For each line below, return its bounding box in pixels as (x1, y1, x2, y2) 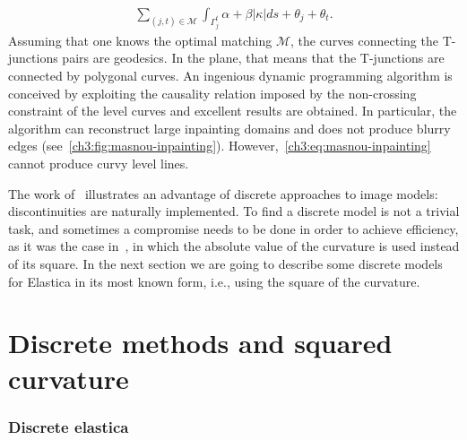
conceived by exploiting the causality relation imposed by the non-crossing (8, 83, 417, 102)
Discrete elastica (8, 415, 129, 437)
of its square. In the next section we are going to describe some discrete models (8, 254, 443, 272)
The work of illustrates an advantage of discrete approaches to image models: (8, 184, 438, 203)
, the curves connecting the (290, 30, 438, 49)
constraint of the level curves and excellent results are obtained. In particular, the (8, 101, 457, 120)
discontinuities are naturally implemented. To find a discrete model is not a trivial (8, 202, 460, 220)
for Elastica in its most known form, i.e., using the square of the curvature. (8, 272, 420, 290)
